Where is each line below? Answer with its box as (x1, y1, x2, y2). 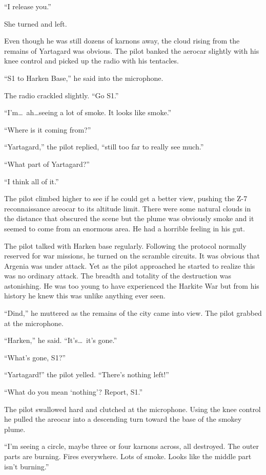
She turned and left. (4, 18, 67, 29)
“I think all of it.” (4, 176, 59, 186)
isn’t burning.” (4, 461, 49, 471)
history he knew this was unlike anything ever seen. (4, 290, 166, 301)
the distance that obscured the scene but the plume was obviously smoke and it (4, 213, 254, 224)
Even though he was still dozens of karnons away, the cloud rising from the (4, 35, 240, 46)
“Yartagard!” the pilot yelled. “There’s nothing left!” (4, 369, 169, 380)
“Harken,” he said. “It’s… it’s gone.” (4, 335, 117, 346)
